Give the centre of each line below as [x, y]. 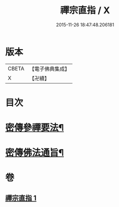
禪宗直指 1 [21, 198]
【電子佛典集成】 [49, 69]
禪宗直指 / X [85, 10]
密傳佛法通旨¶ [35, 153]
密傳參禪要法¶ [35, 128]
